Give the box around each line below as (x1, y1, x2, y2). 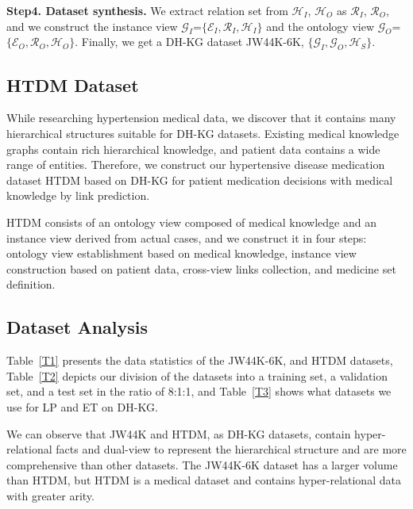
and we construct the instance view (6, 17, 178, 34)
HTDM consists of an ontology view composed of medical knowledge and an (6, 213, 376, 230)
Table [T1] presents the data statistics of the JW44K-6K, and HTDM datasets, (6, 352, 393, 369)
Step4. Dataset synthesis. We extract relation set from (6, 2, 288, 18)
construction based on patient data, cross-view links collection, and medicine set (6, 260, 396, 277)
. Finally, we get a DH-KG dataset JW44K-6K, (75, 33, 304, 50)
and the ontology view (266, 17, 374, 34)
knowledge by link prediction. (6, 187, 150, 204)
